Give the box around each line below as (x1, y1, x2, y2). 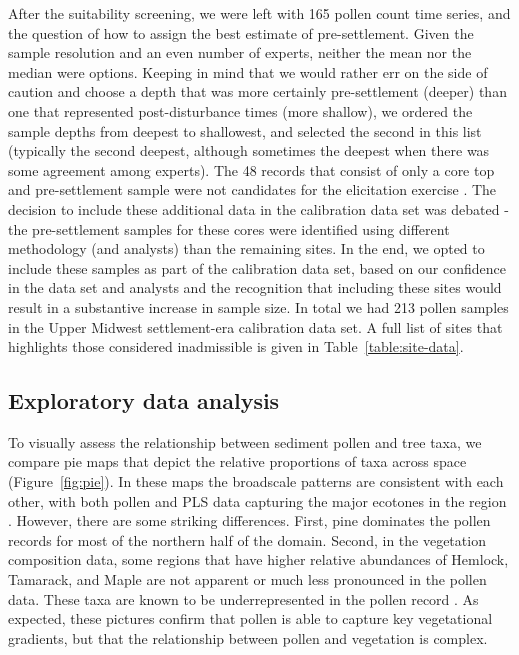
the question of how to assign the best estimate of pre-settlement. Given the (8, 22, 474, 43)
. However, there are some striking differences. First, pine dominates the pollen (8, 510, 491, 531)
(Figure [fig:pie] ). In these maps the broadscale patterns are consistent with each (8, 471, 504, 492)
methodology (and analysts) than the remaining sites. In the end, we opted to (8, 238, 485, 259)
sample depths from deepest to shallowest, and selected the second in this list (8, 120, 482, 141)
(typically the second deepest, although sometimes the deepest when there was (8, 140, 490, 161)
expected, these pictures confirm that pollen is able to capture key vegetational (8, 608, 493, 629)
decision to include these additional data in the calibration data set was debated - (8, 198, 509, 219)
